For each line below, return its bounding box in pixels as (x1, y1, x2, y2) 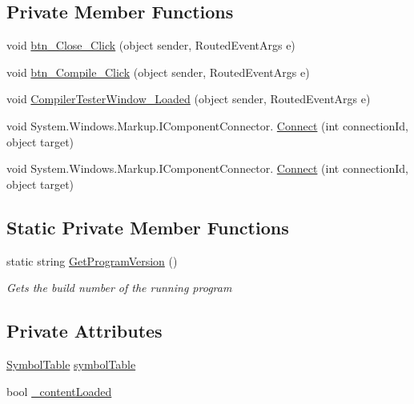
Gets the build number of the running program (6, 279, 232, 296)
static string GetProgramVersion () (6, 252, 178, 269)
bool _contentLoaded (6, 382, 112, 399)
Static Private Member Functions (6, 214, 289, 239)
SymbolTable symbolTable (6, 355, 136, 372)
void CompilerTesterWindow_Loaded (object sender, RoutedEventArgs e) (6, 90, 371, 107)
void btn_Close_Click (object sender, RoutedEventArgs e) (6, 37, 295, 54)
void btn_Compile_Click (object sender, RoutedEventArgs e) (6, 63, 310, 80)
